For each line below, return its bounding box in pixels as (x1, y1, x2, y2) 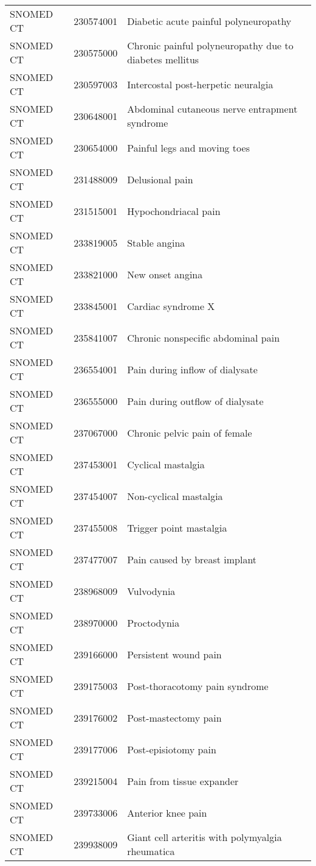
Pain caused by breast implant (127, 552, 257, 566)
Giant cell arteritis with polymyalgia (127, 830, 282, 844)
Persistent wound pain (127, 647, 222, 661)
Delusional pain (127, 172, 193, 186)
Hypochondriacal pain (127, 203, 221, 218)
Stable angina (127, 235, 185, 250)
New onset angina (127, 267, 203, 281)
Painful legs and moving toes (127, 140, 250, 155)
